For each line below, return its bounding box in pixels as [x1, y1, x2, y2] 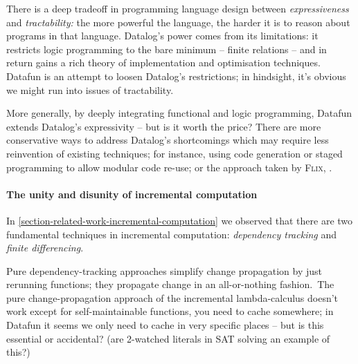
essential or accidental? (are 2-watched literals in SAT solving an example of [6, 331, 330, 345]
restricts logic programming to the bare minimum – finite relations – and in [6, 41, 327, 56]
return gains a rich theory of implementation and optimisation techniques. [6, 55, 321, 70]
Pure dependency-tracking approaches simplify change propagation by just [6, 263, 323, 278]
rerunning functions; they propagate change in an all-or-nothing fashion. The [6, 277, 334, 291]
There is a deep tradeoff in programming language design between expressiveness [6, 1, 349, 15]
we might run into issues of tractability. [6, 82, 174, 97]
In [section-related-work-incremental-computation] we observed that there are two [6, 213, 353, 227]
